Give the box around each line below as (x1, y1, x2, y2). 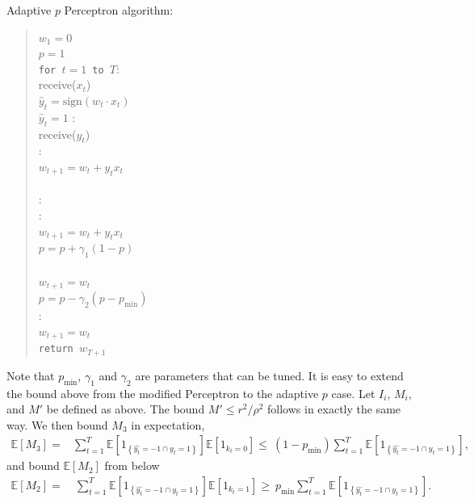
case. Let (331, 384, 375, 401)
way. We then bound (6, 416, 108, 433)
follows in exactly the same (267, 400, 401, 417)
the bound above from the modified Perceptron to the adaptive (6, 384, 319, 401)
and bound (6, 457, 60, 474)
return (38, 343, 73, 355)
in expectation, (131, 416, 205, 433)
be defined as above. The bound (46, 400, 205, 417)
